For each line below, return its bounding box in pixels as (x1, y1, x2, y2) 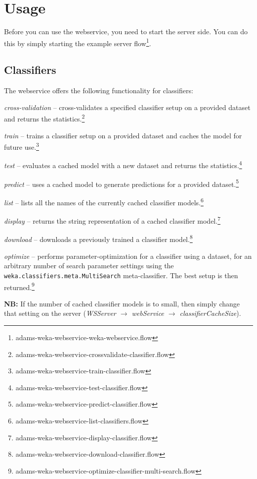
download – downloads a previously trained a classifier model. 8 (4, 233, 193, 244)
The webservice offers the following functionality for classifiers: (4, 85, 193, 96)
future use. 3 (4, 140, 39, 152)
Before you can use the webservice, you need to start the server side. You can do (4, 26, 248, 37)
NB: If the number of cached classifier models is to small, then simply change (4, 298, 240, 308)
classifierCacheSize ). (179, 308, 241, 318)
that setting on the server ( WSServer (4, 308, 116, 318)
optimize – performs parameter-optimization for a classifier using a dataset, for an (4, 250, 252, 261)
